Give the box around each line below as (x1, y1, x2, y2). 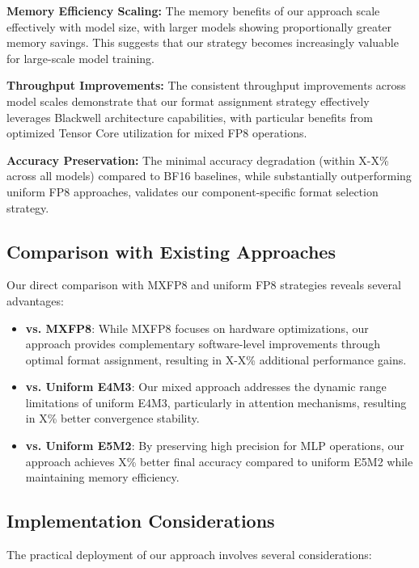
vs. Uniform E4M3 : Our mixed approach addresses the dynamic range (25, 378, 387, 395)
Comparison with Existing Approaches (6, 238, 336, 263)
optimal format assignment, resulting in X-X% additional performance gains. (25, 351, 407, 368)
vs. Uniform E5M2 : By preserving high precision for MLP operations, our (25, 437, 404, 454)
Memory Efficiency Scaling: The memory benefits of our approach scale (6, 2, 380, 19)
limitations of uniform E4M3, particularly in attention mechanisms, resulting (25, 393, 407, 410)
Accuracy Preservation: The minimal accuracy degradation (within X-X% (6, 151, 389, 168)
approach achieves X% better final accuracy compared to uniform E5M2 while (25, 452, 413, 469)
